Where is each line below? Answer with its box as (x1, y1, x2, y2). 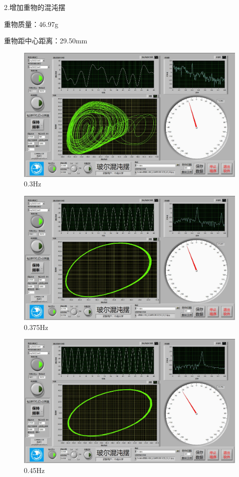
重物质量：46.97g (4, 18, 58, 29)
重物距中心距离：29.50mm (4, 35, 88, 46)
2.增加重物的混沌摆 (4, 2, 65, 12)
